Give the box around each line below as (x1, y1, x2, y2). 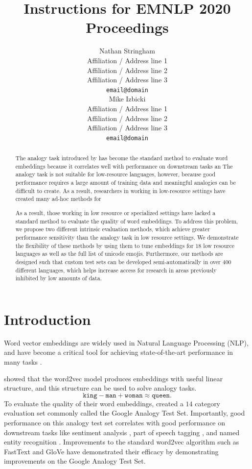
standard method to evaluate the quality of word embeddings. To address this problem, (15, 217, 238, 225)
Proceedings (86, 17, 169, 37)
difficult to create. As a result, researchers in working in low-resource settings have (15, 186, 226, 195)
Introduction (4, 309, 91, 329)
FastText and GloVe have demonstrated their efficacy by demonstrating (4, 446, 219, 456)
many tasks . (4, 357, 42, 367)
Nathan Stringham (99, 46, 155, 56)
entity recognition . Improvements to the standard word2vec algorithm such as (4, 437, 239, 447)
